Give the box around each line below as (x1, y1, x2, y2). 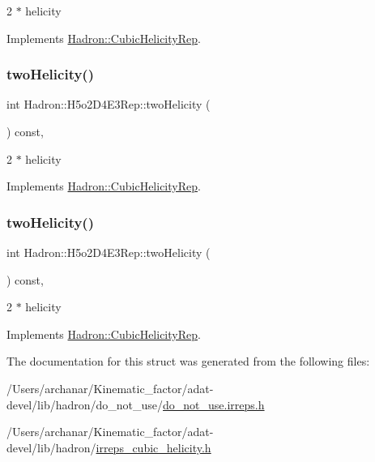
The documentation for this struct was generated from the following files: (6, 353, 370, 370)
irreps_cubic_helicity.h (96, 438, 211, 456)
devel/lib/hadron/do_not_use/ (6, 396, 164, 413)
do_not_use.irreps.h (163, 396, 265, 413)
